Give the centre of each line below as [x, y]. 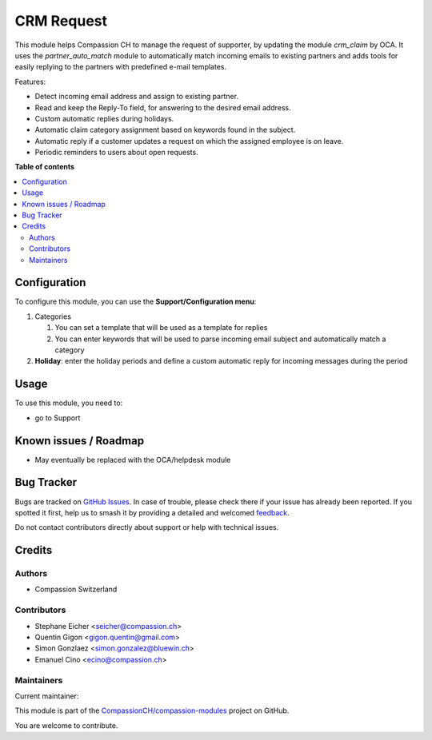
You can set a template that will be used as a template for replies [161, 328]
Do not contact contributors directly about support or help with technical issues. [147, 527]
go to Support [58, 418]
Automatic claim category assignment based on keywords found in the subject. [165, 130]
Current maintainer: [47, 696]
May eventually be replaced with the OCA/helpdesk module [133, 460]
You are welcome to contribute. [66, 725]
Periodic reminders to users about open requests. [117, 153]
